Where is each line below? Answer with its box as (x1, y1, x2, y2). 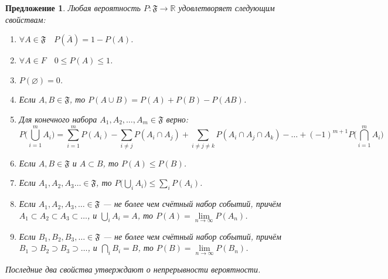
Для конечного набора (19, 113, 97, 125)
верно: (166, 113, 189, 125)
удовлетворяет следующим (178, 2, 275, 13)
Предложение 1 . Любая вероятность (5, 2, 141, 13)
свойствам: (5, 13, 46, 25)
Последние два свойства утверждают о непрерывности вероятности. (5, 263, 261, 275)
